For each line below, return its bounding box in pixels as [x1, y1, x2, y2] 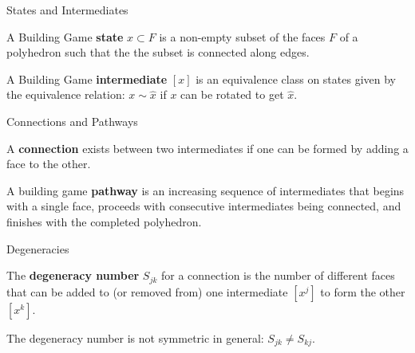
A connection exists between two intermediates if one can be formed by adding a [6, 139, 409, 156]
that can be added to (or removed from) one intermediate [6, 283, 288, 300]
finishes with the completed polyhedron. [6, 213, 202, 229]
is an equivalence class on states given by [196, 70, 396, 87]
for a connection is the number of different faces [161, 267, 395, 284]
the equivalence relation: [6, 86, 125, 103]
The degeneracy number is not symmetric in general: [6, 329, 264, 346]
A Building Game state [6, 28, 124, 45]
